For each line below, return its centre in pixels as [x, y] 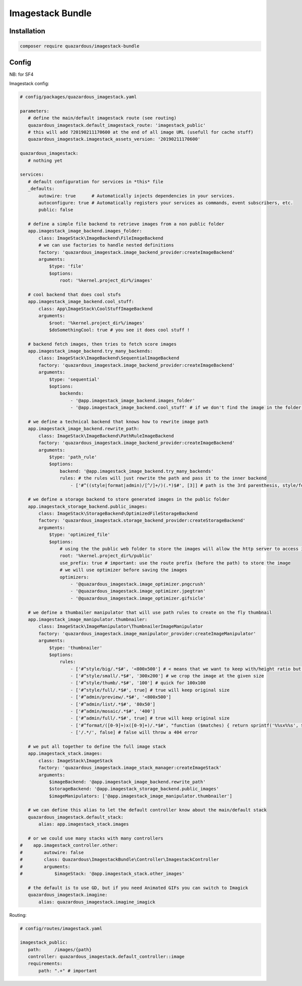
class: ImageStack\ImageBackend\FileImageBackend [101, 238]
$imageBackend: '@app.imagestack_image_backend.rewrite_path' [127, 782]
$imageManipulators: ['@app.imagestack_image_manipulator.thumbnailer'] [141, 796]
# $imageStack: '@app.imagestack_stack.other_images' [102, 874]
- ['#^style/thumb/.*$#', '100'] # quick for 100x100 [138, 683]
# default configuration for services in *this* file [96, 181]
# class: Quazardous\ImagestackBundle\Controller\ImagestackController [119, 860]
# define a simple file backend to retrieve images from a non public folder [126, 224]
